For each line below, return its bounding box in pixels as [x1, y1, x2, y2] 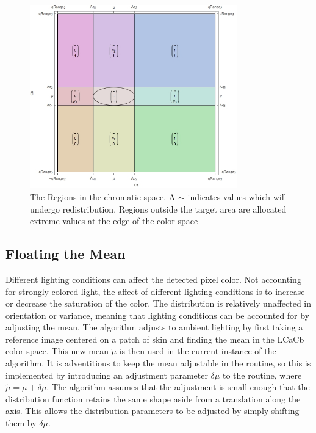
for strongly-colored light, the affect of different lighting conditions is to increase [5, 285, 305, 297]
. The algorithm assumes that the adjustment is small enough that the [46, 380, 310, 393]
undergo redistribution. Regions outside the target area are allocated [30, 202, 287, 215]
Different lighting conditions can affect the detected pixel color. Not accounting [5, 272, 301, 285]
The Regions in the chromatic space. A [30, 190, 176, 203]
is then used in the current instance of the [119, 344, 276, 357]
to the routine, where [222, 368, 302, 381]
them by [5, 417, 37, 429]
